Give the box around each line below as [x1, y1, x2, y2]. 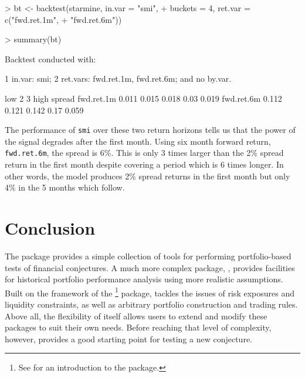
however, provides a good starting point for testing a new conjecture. [5, 332, 252, 345]
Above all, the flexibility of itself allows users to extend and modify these [5, 309, 267, 322]
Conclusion [5, 216, 96, 240]
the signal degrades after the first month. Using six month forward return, [5, 135, 271, 147]
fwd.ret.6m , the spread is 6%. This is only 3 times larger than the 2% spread [5, 146, 284, 159]
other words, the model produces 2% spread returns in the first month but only [5, 169, 290, 182]
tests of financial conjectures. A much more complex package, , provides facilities [5, 261, 295, 273]
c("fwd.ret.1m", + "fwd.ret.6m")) [5, 13, 122, 25]
